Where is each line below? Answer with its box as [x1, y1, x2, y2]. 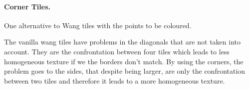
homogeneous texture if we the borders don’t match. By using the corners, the [4, 56, 244, 66]
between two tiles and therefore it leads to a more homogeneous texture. [4, 75, 225, 86]
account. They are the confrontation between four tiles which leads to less [4, 46, 230, 56]
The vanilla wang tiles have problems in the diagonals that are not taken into [4, 37, 241, 47]
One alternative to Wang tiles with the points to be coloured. [4, 20, 192, 30]
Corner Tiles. [4, 1, 50, 11]
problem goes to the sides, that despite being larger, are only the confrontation [4, 66, 246, 76]
